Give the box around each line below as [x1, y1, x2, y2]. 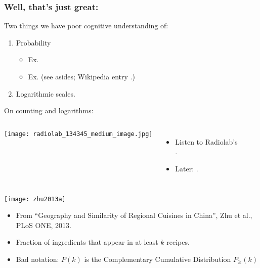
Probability [16, 37, 51, 48]
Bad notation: [16, 254, 59, 264]
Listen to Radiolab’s [175, 136, 238, 147]
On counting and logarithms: [4, 105, 94, 116]
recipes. [166, 237, 190, 247]
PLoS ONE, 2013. [16, 219, 71, 230]
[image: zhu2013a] [4, 195, 66, 203]
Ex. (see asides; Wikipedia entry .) [28, 71, 135, 81]
